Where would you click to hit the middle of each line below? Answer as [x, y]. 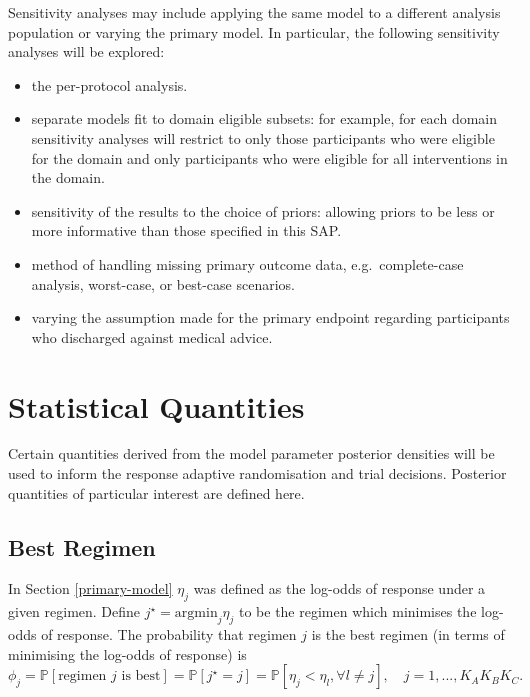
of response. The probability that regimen [169, 634]
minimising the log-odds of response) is [127, 653]
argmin [196, 613]
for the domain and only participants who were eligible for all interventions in [269, 157]
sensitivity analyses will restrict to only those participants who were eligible [263, 137]
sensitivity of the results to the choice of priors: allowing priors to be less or [263, 210]
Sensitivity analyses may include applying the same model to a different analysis [254, 12]
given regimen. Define [74, 611]
